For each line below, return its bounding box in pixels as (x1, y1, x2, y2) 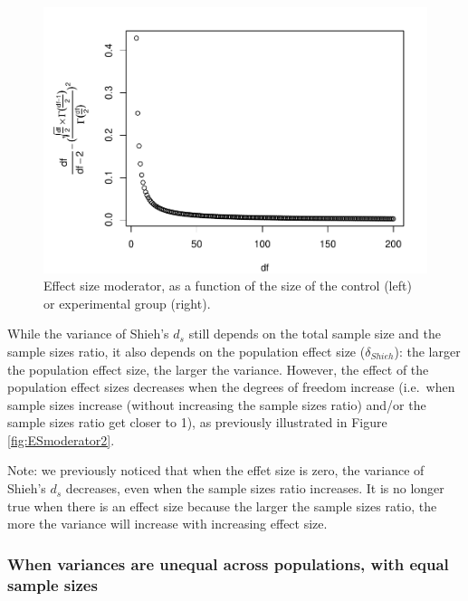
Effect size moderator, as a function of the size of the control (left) (43, 276, 412, 295)
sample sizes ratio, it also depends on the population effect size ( (7, 341, 366, 360)
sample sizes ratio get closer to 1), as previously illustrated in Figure (7, 413, 387, 432)
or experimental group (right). (43, 293, 211, 312)
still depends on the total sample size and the (188, 324, 441, 343)
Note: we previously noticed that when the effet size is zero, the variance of (7, 461, 425, 480)
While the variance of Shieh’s (7, 324, 169, 343)
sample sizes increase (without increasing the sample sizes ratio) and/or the (7, 395, 426, 414)
